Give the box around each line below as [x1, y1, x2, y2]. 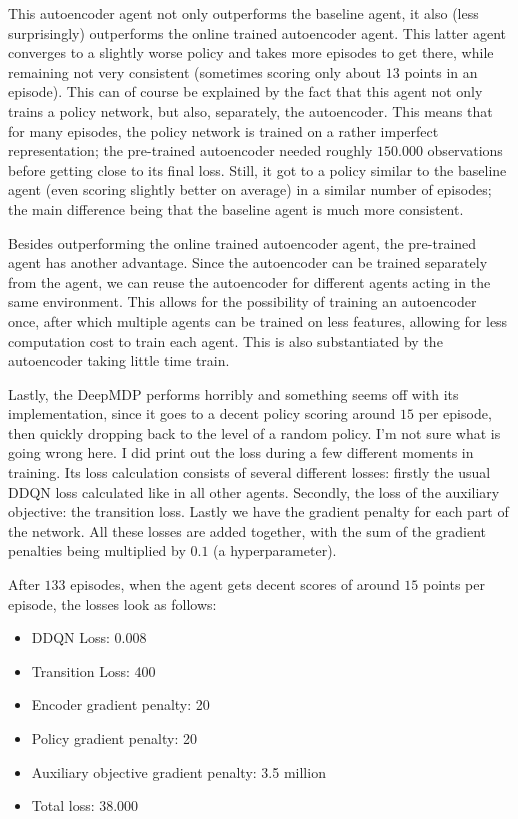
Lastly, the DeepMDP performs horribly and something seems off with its [8, 383, 459, 404]
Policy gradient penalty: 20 [31, 728, 197, 748]
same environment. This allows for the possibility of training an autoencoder [8, 291, 477, 312]
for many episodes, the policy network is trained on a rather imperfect [8, 120, 439, 141]
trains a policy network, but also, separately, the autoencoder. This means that [8, 100, 493, 121]
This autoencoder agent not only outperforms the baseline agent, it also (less [8, 3, 479, 23]
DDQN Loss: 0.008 [31, 627, 147, 648]
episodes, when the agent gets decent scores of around [70, 574, 400, 595]
